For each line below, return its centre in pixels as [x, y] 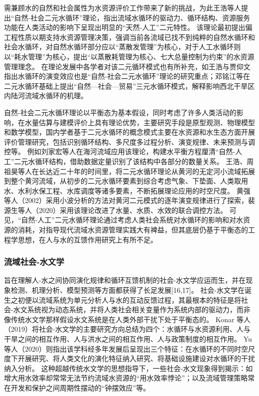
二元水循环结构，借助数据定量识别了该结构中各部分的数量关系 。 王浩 [127, 161]
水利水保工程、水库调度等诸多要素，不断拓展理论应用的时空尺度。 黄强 [134, 190]
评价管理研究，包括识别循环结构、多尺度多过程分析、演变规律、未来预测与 [126, 141]
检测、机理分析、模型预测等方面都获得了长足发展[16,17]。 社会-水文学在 [128, 290]
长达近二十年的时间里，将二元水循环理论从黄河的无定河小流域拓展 [147, 171]
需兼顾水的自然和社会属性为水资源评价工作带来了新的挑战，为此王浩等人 [123, 7]
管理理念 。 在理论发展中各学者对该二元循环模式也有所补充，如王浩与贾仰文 [127, 66]
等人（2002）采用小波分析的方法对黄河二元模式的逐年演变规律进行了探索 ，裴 [129, 200]
